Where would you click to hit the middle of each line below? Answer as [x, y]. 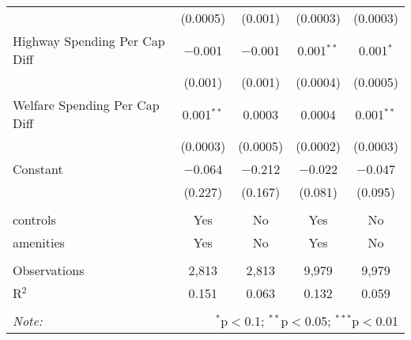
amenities [39, 242]
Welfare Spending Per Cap [86, 105]
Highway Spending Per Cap [89, 41]
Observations [49, 270]
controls [34, 219]
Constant [38, 169]
